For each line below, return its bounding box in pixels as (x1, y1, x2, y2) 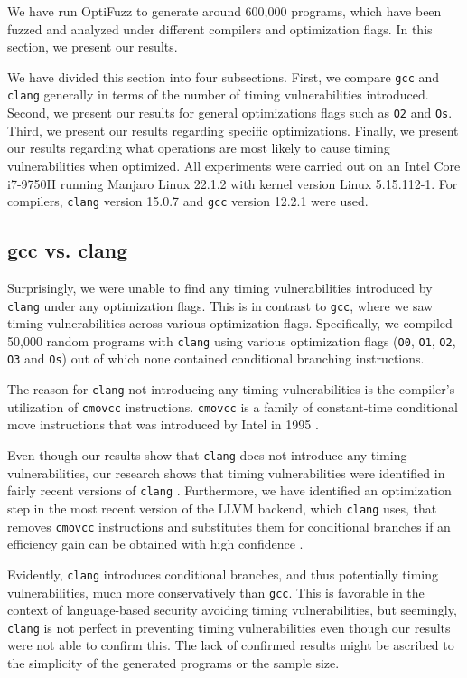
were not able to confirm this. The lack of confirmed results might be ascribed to (7, 636, 454, 654)
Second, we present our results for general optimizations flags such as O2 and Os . (7, 103, 453, 122)
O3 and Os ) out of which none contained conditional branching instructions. (7, 349, 425, 368)
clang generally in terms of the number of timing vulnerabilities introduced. (7, 85, 429, 104)
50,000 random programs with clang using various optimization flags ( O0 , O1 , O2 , (7, 331, 456, 350)
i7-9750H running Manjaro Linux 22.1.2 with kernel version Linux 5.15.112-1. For (7, 174, 458, 193)
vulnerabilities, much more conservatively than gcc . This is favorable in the (7, 582, 425, 601)
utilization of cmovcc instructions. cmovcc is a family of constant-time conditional (7, 397, 458, 416)
